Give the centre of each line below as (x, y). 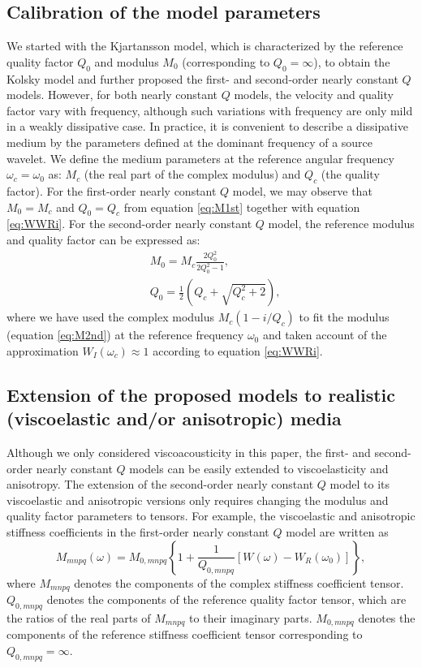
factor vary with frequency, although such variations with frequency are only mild (210, 110)
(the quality (350, 174)
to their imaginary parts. (251, 617)
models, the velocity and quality (314, 95)
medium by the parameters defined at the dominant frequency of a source (190, 142)
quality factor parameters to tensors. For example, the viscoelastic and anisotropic (211, 516)
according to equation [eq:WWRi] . (238, 350)
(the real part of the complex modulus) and (192, 174)
